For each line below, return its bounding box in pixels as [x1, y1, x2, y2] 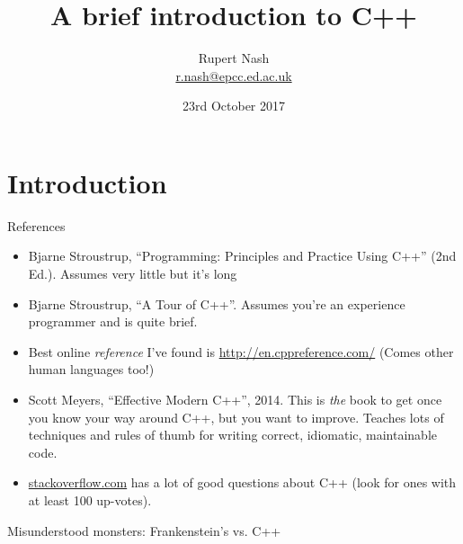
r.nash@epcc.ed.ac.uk [175, 66, 292, 85]
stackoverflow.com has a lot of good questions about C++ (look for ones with [28, 473, 457, 492]
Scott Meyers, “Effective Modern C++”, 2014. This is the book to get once [28, 390, 442, 408]
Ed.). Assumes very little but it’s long [28, 264, 237, 283]
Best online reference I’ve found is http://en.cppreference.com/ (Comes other [28, 342, 454, 361]
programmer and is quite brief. [28, 312, 198, 331]
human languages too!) [28, 360, 155, 379]
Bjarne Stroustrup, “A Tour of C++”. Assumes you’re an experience [28, 294, 405, 313]
